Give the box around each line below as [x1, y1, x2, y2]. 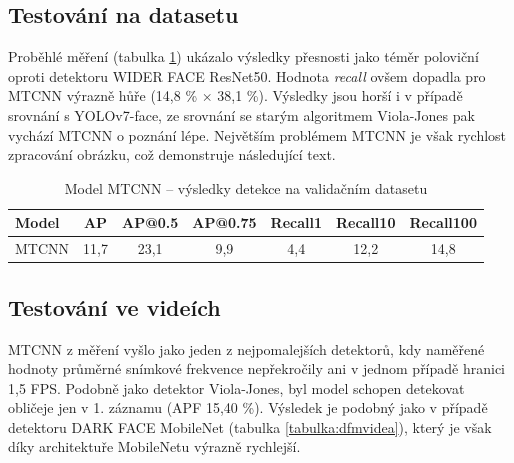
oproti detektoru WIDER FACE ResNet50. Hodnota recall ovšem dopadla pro [8, 65, 486, 86]
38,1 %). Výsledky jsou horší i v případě [217, 85, 463, 106]
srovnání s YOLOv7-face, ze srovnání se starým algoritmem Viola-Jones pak [8, 104, 475, 125]
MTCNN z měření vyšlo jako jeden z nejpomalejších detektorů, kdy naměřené [8, 338, 485, 359]
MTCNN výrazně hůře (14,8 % [8, 85, 198, 106]
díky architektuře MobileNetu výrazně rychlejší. [8, 436, 301, 457]
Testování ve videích [8, 291, 221, 322]
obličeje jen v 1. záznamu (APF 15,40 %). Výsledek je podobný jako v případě [8, 397, 488, 418]
